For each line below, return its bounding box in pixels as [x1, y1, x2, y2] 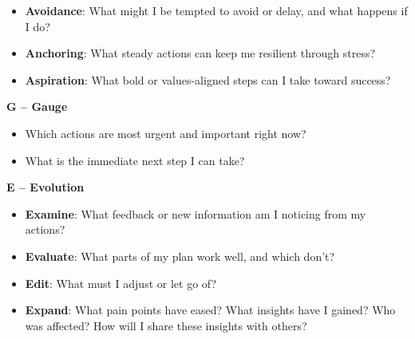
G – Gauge [6, 98, 68, 115]
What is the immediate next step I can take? [25, 152, 245, 168]
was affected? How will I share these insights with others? [25, 317, 307, 333]
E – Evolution [6, 179, 85, 195]
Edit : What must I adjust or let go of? [25, 274, 217, 291]
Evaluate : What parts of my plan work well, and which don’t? [25, 247, 335, 264]
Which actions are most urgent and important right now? [25, 124, 306, 141]
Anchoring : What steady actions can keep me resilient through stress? [25, 45, 376, 61]
